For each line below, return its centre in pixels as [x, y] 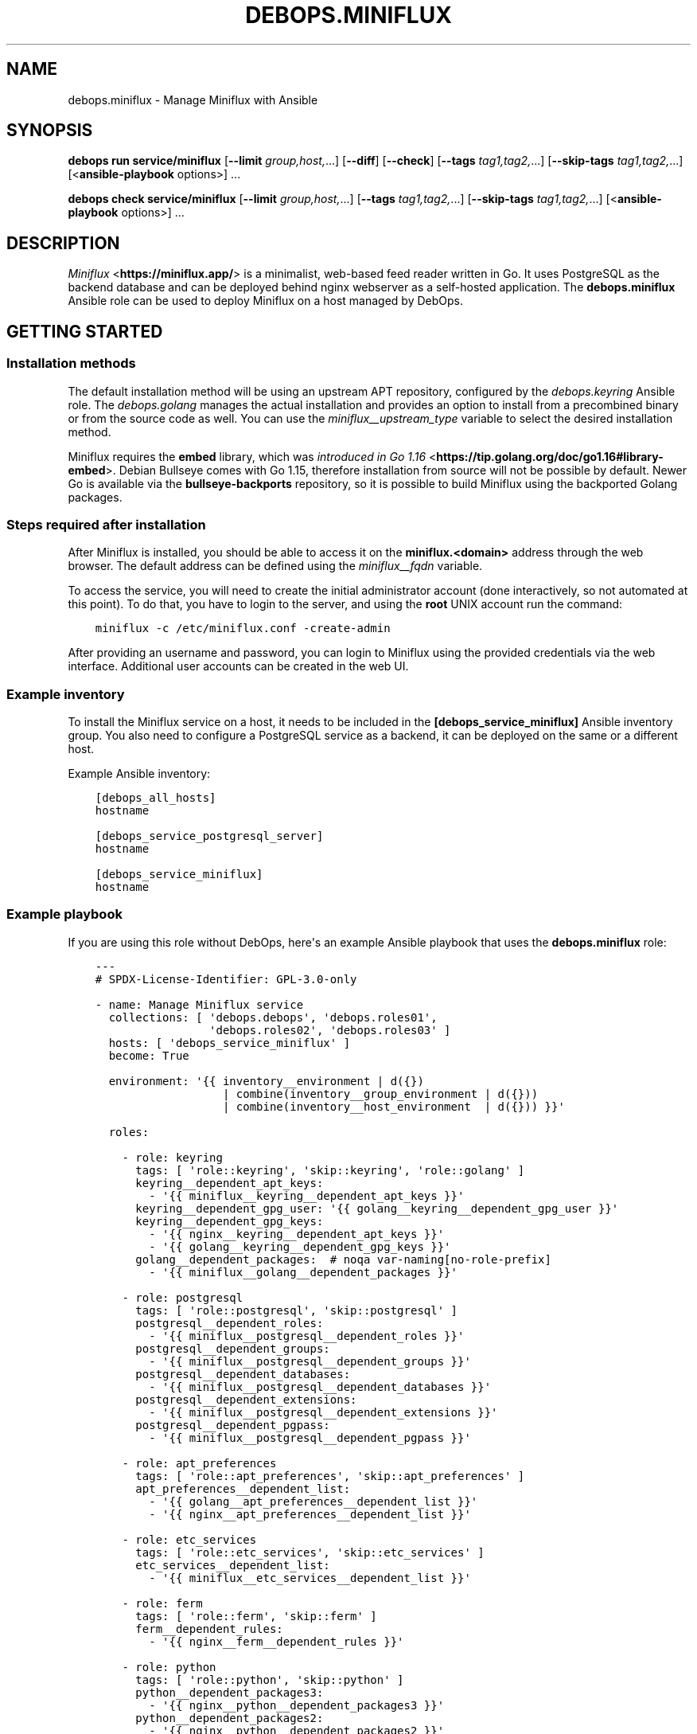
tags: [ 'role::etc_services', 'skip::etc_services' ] [310, 1552]
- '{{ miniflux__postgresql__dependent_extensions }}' [323, 1412]
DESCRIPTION [63, 243]
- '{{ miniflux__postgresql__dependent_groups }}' [310, 1361]
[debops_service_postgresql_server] [209, 836]
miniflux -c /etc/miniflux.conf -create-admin [243, 629]
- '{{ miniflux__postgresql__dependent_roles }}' [307, 1336]
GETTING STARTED [85, 331]
